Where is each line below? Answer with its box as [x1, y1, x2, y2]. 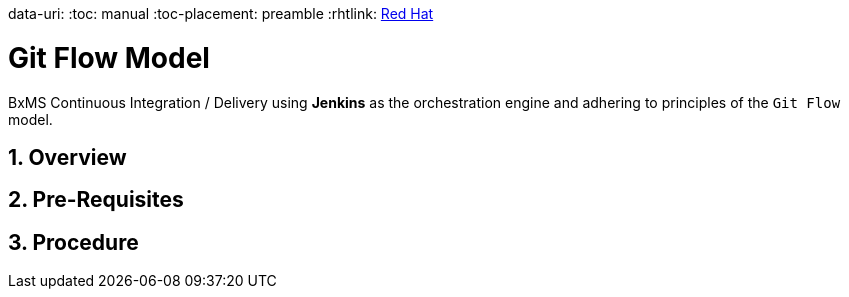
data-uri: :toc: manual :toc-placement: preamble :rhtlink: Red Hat [8, 5, 434, 22]
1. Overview [8, 144, 127, 170]
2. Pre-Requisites [8, 187, 184, 213]
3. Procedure [8, 229, 139, 255]
